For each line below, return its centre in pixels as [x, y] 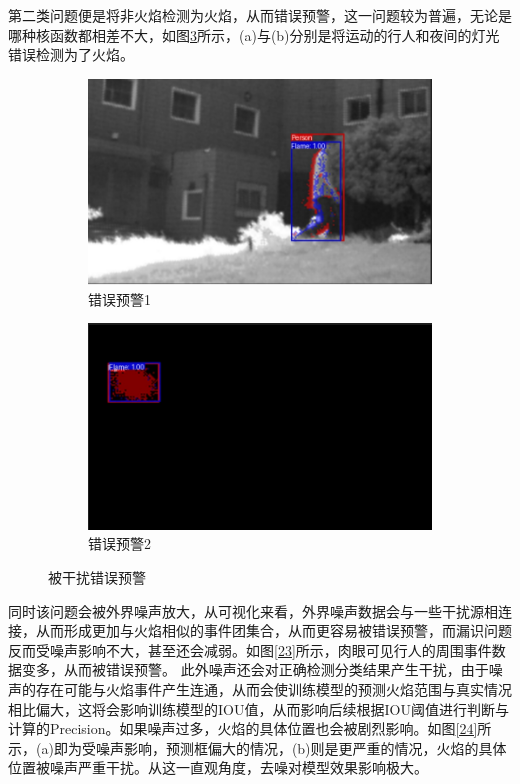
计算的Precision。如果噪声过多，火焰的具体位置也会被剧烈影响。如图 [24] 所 [250, 728]
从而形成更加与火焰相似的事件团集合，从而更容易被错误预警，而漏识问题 [273, 630]
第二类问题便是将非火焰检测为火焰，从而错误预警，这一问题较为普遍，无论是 [260, 15]
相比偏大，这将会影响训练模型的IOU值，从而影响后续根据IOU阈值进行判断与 [258, 708]
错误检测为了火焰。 [71, 54]
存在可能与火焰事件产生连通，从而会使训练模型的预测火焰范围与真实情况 [273, 688]
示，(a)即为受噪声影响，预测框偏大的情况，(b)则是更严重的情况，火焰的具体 [257, 747]
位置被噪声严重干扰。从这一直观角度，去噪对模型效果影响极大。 [218, 767]
